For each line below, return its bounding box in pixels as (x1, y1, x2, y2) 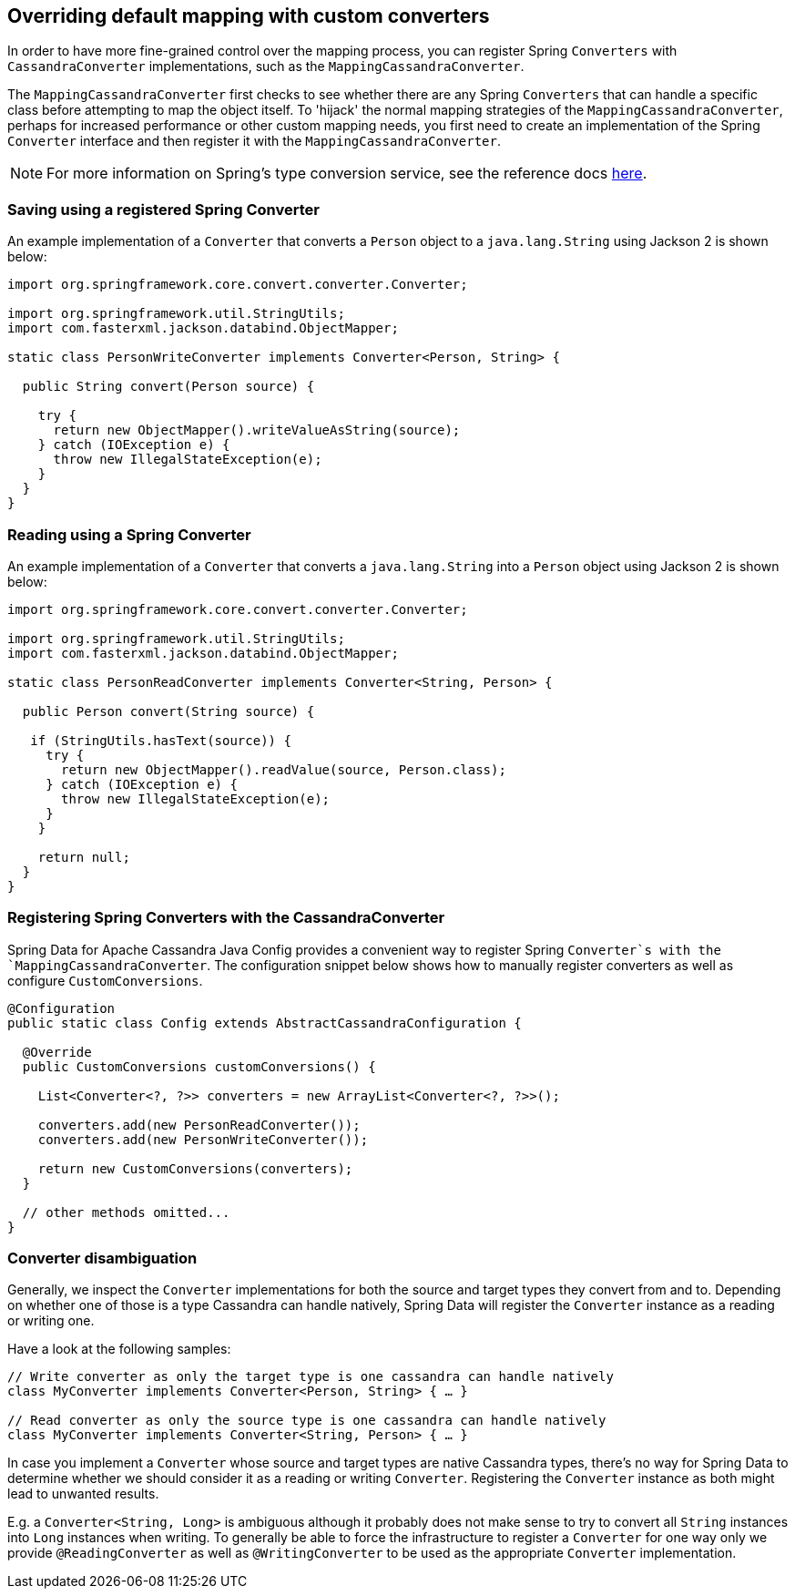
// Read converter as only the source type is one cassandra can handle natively (7, 1413, 606, 1428)
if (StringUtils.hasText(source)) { (30, 732, 291, 748)
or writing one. (7, 1313, 95, 1329)
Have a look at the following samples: (7, 1341, 231, 1357)
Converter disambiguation (7, 1249, 198, 1268)
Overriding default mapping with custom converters (7, 5, 490, 27)
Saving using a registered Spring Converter (7, 199, 320, 219)
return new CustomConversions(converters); (37, 1161, 353, 1176)
